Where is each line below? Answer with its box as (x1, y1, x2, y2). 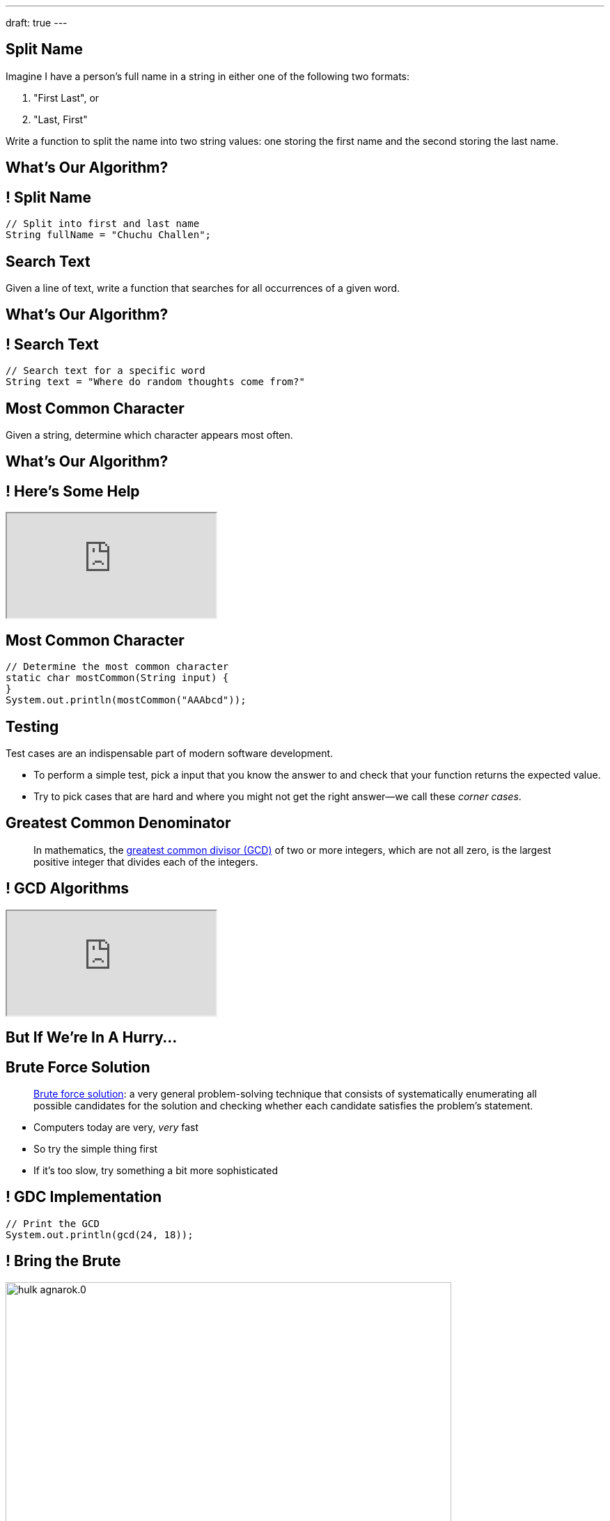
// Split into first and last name (6, 218, 200, 230)
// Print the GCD (6, 1217, 100, 1229)
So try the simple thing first (33, 1142, 158, 1155)
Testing (6, 717, 59, 735)
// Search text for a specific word (6, 365, 205, 377)
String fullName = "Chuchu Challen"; (6, 229, 212, 241)
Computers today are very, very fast (33, 1121, 199, 1133)
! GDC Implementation (6, 1188, 162, 1206)
